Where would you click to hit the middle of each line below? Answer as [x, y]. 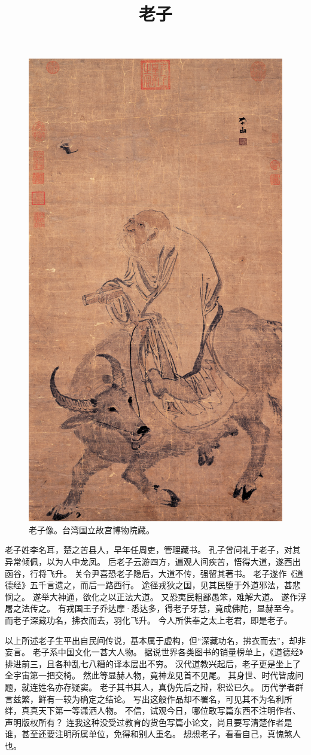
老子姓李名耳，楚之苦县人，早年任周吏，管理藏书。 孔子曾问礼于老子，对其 [153, 550]
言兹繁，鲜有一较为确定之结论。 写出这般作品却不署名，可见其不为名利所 [149, 699]
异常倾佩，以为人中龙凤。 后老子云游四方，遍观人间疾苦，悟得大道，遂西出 [153, 562]
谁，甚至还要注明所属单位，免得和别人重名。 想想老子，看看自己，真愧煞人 [153, 734]
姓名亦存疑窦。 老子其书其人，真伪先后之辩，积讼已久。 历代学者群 [171, 687]
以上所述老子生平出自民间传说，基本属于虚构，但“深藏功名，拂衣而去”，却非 [155, 640]
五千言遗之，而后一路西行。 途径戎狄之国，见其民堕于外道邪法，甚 [161, 585]
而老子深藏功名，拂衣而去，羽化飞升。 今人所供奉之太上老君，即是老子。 [149, 620]
